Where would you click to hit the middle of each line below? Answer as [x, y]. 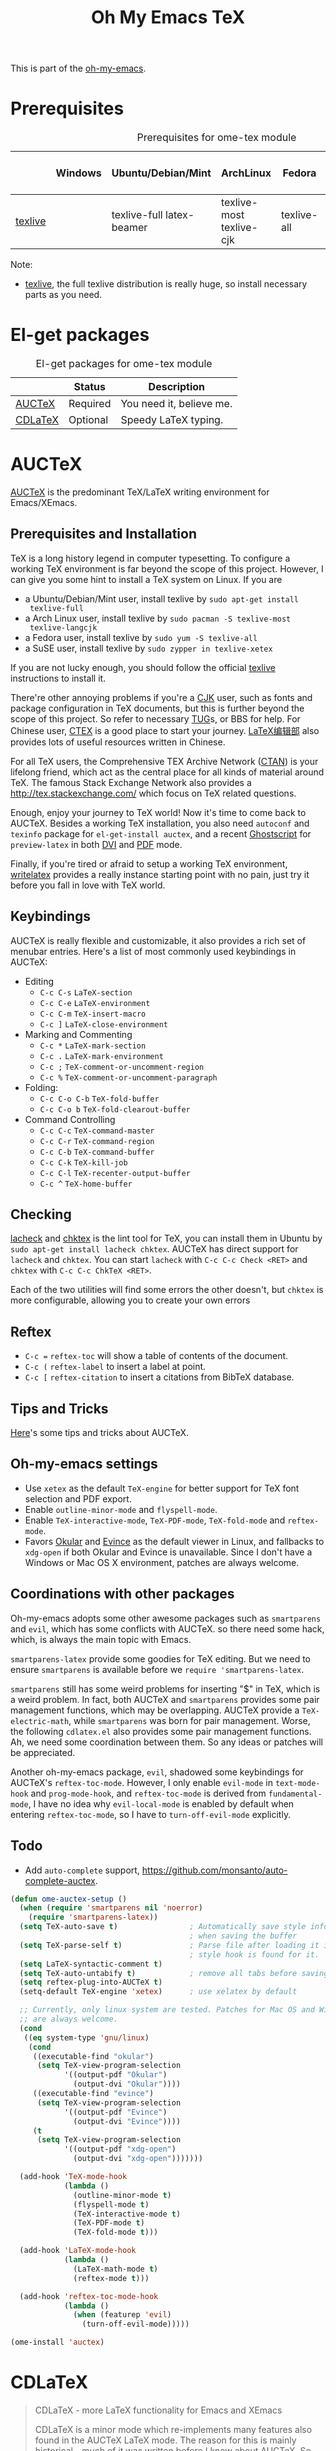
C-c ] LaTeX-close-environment [103, 1024]
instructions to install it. [58, 678]
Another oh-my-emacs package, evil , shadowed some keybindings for [157, 1772]
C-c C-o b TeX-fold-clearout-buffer [115, 1109]
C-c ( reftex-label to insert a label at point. [115, 1367]
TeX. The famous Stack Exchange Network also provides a [131, 782]
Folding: [41, 1087]
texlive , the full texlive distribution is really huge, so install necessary [166, 284]
